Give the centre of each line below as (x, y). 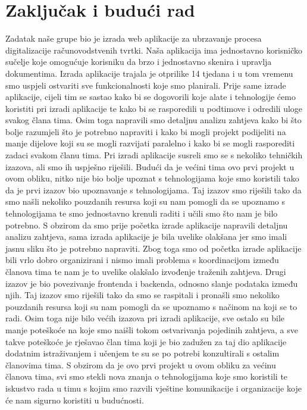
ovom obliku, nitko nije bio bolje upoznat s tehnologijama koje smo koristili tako (152, 178)
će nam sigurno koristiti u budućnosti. (75, 400)
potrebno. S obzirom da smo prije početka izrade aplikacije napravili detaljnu (147, 225)
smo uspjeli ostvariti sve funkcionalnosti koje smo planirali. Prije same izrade (146, 85)
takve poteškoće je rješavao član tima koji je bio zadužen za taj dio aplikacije (146, 341)
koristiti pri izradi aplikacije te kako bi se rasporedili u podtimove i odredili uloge (154, 108)
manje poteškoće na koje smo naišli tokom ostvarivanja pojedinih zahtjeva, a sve (152, 329)
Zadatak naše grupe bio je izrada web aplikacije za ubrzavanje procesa (134, 38)
